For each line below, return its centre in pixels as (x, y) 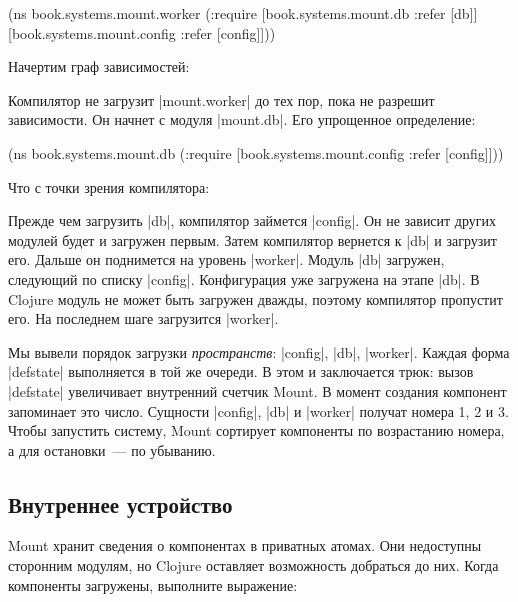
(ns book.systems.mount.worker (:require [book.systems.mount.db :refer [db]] (243, 13)
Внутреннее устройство (120, 503)
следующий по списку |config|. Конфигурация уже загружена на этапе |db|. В (244, 278)
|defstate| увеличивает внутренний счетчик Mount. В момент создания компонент (257, 390)
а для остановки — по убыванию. (112, 449)
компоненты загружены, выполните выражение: (153, 584)
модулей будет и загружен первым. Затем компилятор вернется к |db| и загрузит (252, 239)
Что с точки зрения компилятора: (109, 186)
